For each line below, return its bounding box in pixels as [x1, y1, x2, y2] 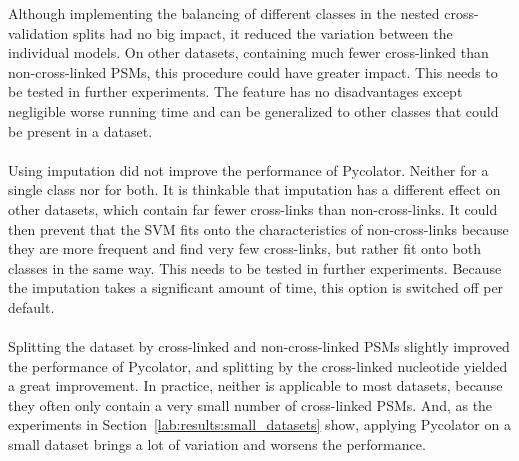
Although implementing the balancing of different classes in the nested [8, 3, 440, 23]
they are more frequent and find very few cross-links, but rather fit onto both [8, 238, 482, 259]
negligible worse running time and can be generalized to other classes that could [8, 100, 499, 121]
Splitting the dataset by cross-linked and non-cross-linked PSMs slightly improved [8, 336, 510, 357]
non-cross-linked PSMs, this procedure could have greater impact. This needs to [8, 61, 498, 82]
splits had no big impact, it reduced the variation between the [72, 22, 453, 43]
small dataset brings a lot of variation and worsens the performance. [8, 434, 426, 455]
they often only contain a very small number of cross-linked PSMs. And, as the [8, 394, 493, 415]
